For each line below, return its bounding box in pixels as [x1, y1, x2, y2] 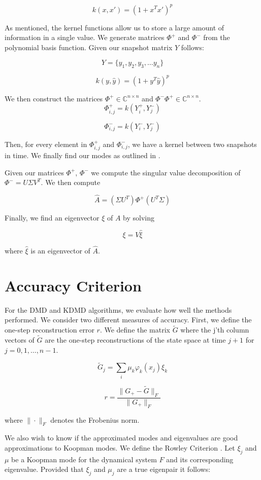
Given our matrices [5, 167, 64, 177]
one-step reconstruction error [5, 324, 94, 335]
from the [203, 32, 230, 43]
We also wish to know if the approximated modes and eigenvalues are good [5, 432, 238, 443]
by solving [123, 212, 155, 223]
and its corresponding [166, 454, 234, 464]
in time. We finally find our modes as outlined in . [5, 150, 160, 161]
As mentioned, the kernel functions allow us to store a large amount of [5, 22, 224, 32]
